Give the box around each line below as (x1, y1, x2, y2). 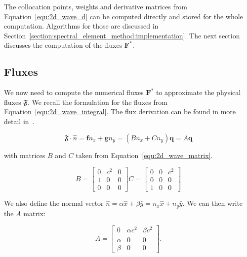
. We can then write (182, 198, 243, 208)
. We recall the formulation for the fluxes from (27, 96, 167, 107)
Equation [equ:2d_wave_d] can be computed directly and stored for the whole (4, 11, 243, 21)
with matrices (4, 150, 45, 160)
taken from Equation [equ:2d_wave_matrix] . (76, 150, 213, 160)
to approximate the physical (156, 87, 241, 97)
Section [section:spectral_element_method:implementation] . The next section (4, 30, 240, 40)
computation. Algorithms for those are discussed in (4, 21, 159, 31)
